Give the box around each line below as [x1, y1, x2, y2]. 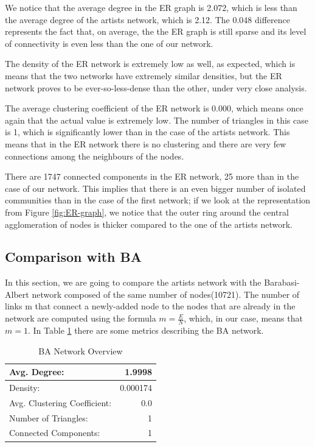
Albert [5, 287, 29, 300]
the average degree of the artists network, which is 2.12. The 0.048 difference [5, 13, 290, 26]
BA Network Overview [38, 344, 123, 357]
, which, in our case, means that [184, 312, 303, 325]
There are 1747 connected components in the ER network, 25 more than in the [5, 170, 299, 183]
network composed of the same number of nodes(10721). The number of [32, 287, 300, 300]
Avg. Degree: [9, 365, 64, 378]
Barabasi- [264, 276, 300, 289]
